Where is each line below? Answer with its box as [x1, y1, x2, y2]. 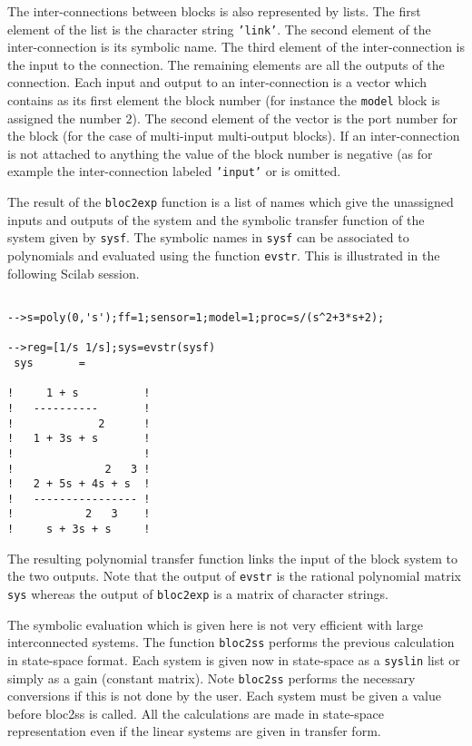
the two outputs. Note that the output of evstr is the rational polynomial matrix [7, 566, 462, 585]
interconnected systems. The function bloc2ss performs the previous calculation [7, 633, 455, 652]
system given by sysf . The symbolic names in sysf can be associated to [7, 228, 409, 247]
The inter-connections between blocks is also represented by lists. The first [7, 2, 421, 20]
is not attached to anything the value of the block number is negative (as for [7, 143, 433, 162]
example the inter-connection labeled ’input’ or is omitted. [7, 162, 341, 181]
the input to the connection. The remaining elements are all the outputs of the [7, 54, 445, 74]
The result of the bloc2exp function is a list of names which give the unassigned [7, 192, 454, 211]
